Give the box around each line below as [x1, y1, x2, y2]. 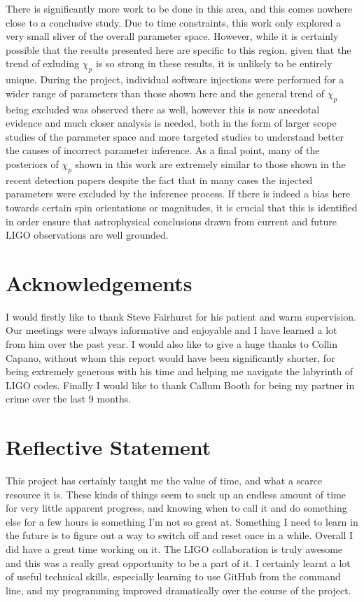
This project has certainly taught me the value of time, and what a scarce [6, 473, 323, 488]
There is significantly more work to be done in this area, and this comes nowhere [6, 1, 353, 15]
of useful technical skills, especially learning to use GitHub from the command [6, 569, 341, 584]
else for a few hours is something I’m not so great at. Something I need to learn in [6, 514, 358, 528]
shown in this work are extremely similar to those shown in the [75, 156, 346, 171]
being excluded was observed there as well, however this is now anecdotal [6, 101, 320, 116]
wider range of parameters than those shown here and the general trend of [6, 85, 325, 100]
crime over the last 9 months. [6, 391, 132, 406]
